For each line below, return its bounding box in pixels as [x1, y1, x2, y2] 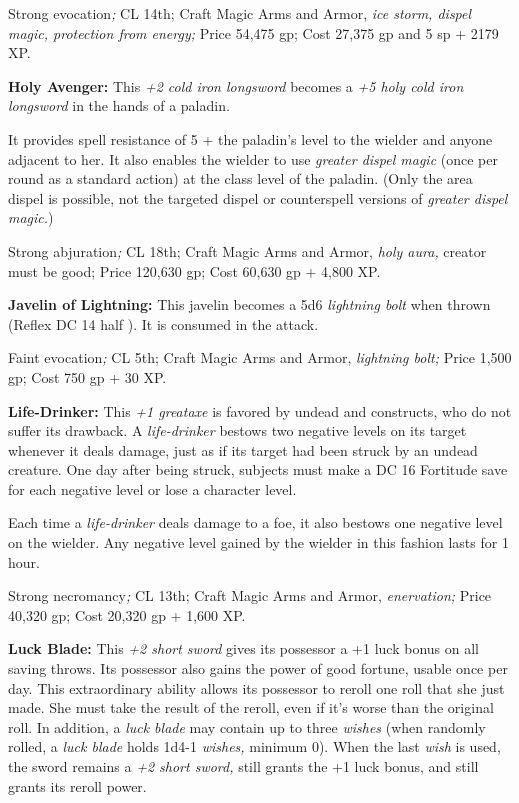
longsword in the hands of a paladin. [8, 95, 230, 116]
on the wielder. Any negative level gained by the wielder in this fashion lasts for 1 [8, 532, 509, 553]
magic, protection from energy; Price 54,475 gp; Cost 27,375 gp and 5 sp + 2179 [8, 22, 499, 43]
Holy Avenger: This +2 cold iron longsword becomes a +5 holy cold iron [8, 75, 464, 96]
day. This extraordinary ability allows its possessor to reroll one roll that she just [8, 677, 505, 698]
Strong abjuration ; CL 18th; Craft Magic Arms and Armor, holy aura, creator [8, 240, 487, 261]
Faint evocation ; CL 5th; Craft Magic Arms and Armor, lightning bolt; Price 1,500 [8, 347, 512, 368]
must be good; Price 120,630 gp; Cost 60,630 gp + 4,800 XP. [8, 260, 381, 281]
